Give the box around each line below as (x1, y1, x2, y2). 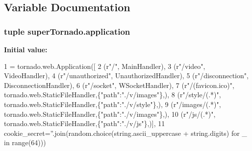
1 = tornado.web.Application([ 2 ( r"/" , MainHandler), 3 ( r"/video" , (4, 61, 205, 71)
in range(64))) (4, 137, 46, 148)
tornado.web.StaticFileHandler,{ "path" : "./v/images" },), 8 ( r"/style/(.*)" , (4, 89, 221, 100)
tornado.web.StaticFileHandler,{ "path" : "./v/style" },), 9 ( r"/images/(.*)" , (4, 99, 221, 109)
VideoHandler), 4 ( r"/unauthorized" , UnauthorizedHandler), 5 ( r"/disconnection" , (4, 70, 249, 81)
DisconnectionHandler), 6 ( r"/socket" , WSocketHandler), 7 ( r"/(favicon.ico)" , (4, 80, 234, 90)
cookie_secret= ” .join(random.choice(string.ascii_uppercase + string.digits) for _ (4, 128, 247, 138)
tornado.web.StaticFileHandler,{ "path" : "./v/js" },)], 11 (4, 118, 165, 129)
